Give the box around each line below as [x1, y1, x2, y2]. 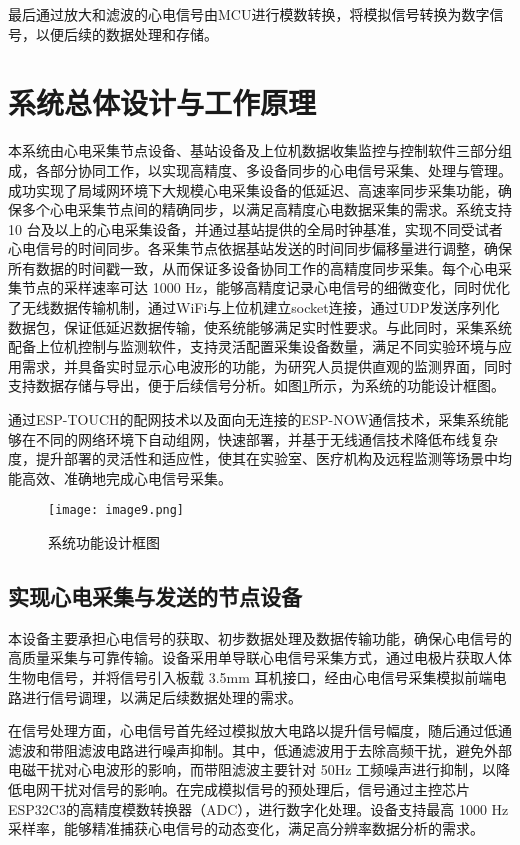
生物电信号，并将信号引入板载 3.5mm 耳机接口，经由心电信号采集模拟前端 [8, 667, 493, 688]
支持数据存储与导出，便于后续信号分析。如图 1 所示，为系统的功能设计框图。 [8, 375, 505, 396]
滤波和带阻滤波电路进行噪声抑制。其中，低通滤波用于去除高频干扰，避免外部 [8, 739, 512, 760]
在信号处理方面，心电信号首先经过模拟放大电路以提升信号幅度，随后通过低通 [8, 720, 512, 741]
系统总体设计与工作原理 [8, 82, 317, 123]
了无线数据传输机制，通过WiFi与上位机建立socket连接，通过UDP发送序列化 [8, 297, 500, 318]
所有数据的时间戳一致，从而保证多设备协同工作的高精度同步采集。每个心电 [8, 257, 498, 278]
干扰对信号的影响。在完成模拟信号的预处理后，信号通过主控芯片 [49, 779, 470, 800]
